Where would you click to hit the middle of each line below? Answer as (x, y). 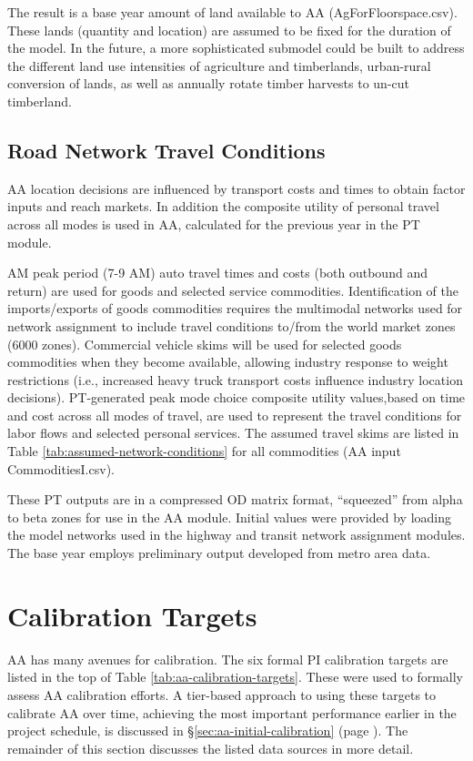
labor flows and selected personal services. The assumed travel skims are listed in (233, 433)
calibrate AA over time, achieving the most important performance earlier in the (232, 712)
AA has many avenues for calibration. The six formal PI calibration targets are (228, 659)
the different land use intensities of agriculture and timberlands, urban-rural (219, 65)
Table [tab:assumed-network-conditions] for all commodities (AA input (204, 451)
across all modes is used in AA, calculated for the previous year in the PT (214, 223)
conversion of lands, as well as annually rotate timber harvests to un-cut (208, 83)
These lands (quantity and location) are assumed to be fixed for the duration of (229, 30)
